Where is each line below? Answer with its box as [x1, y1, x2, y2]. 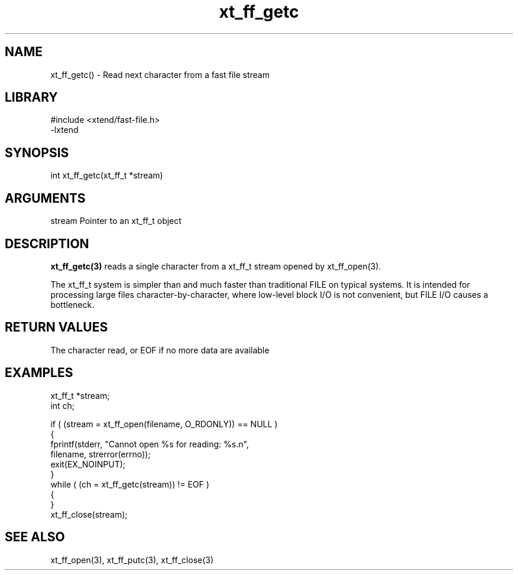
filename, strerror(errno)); [50, 449, 151, 459]
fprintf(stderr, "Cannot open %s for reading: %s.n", [50, 438, 249, 449]
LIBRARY [5, 90, 58, 105]
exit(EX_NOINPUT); [50, 459, 126, 469]
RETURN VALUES [5, 320, 108, 335]
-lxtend [50, 125, 79, 135]
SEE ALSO [5, 529, 65, 545]
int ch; [50, 400, 75, 411]
